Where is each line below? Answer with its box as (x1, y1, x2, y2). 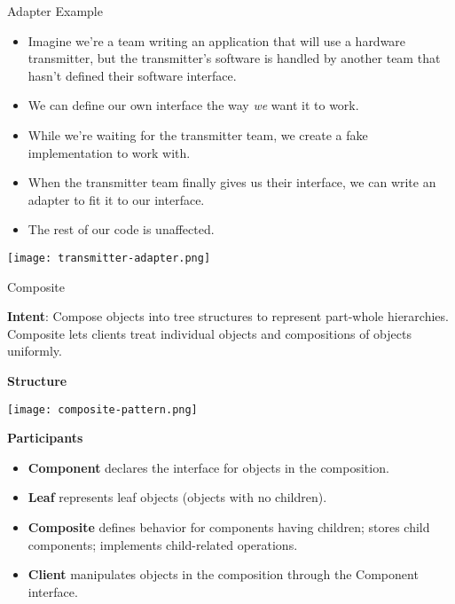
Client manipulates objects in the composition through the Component (27, 565, 419, 584)
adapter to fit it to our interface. (27, 190, 205, 208)
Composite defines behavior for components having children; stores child (27, 518, 430, 536)
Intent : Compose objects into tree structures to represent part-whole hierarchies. (7, 307, 449, 326)
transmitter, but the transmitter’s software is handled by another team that (27, 49, 441, 67)
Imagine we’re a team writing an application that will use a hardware (27, 31, 406, 50)
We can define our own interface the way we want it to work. (27, 96, 359, 114)
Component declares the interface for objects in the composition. (27, 458, 389, 476)
